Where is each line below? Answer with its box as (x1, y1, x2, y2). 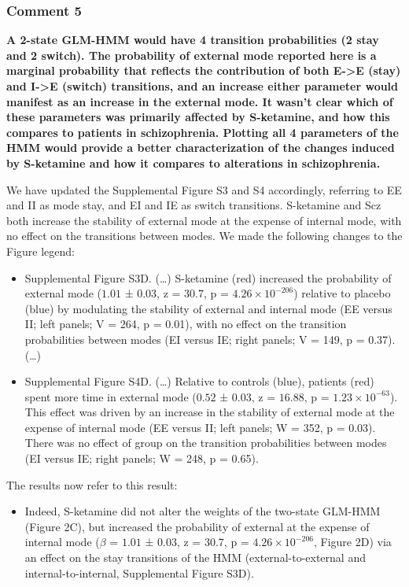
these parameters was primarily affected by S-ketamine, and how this (6, 109, 390, 125)
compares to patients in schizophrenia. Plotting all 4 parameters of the (6, 124, 399, 140)
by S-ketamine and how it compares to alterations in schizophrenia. (6, 154, 381, 171)
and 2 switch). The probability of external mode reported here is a (6, 46, 377, 63)
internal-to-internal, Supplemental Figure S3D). (24, 564, 254, 581)
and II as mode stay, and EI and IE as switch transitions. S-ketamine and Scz (6, 197, 381, 213)
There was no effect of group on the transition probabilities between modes (24, 434, 387, 451)
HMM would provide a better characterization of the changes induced (6, 139, 395, 156)
